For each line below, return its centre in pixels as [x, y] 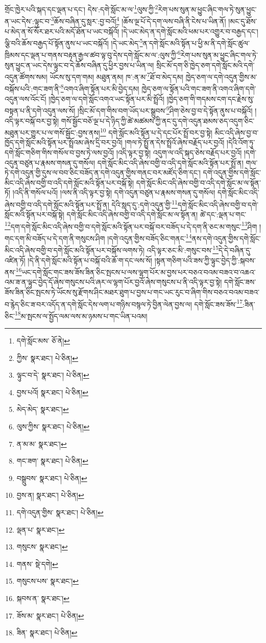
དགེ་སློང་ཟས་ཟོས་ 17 [219, 303]
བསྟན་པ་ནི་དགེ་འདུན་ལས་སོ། [40, 110]
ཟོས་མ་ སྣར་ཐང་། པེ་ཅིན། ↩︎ [50, 615]
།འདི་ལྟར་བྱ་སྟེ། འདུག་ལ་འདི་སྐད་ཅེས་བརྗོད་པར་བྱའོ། [179, 152]
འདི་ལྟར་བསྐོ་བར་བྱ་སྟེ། [32, 120]
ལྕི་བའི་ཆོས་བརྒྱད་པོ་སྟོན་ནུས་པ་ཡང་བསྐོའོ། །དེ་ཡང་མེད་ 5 [74, 42]
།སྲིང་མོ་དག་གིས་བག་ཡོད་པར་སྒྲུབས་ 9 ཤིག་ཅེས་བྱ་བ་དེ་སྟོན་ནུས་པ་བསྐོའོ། [165, 110]
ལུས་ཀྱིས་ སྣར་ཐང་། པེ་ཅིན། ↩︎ [53, 427]
